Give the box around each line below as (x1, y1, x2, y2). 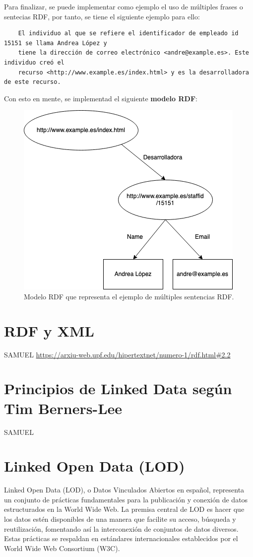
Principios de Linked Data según (4, 378, 232, 399)
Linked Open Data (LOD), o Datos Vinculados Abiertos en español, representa (4, 485, 245, 495)
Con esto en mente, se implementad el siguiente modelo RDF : (4, 93, 197, 103)
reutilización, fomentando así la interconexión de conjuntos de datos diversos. (4, 523, 239, 534)
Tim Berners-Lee (4, 398, 123, 418)
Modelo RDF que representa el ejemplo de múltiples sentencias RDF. (24, 291, 234, 301)
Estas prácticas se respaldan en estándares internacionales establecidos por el (4, 533, 238, 544)
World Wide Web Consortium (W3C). (4, 543, 120, 553)
